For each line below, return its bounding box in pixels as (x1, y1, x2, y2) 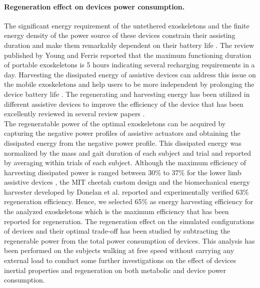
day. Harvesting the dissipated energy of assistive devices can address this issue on (4, 69, 256, 79)
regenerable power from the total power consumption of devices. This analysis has (4, 235, 255, 246)
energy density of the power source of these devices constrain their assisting (4, 30, 235, 40)
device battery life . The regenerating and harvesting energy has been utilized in (4, 88, 250, 99)
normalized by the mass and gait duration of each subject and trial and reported (4, 147, 251, 158)
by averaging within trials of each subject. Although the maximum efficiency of (4, 157, 246, 168)
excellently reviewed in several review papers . (4, 108, 145, 119)
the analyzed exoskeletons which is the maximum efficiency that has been (4, 206, 229, 217)
